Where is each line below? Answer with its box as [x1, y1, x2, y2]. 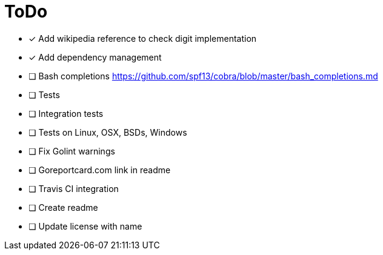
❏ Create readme [28, 202, 98, 213]
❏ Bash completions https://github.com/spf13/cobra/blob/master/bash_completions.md [28, 70, 378, 81]
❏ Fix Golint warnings [28, 145, 115, 156]
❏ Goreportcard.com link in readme [28, 164, 171, 175]
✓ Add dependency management [28, 51, 162, 62]
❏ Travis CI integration [28, 183, 119, 194]
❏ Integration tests [28, 108, 104, 119]
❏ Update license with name [28, 220, 142, 231]
